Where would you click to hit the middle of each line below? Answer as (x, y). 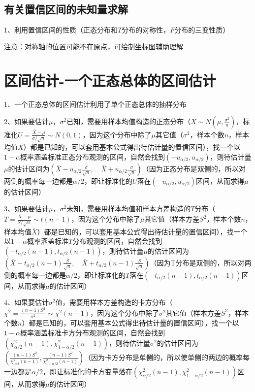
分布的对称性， (146, 30)
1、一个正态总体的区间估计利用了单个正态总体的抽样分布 (95, 104)
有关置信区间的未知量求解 (66, 9)
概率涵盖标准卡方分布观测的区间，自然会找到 (93, 332)
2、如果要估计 (26, 121)
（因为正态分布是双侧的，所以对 (194, 169)
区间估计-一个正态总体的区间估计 (110, 80)
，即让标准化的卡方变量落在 (87, 372)
